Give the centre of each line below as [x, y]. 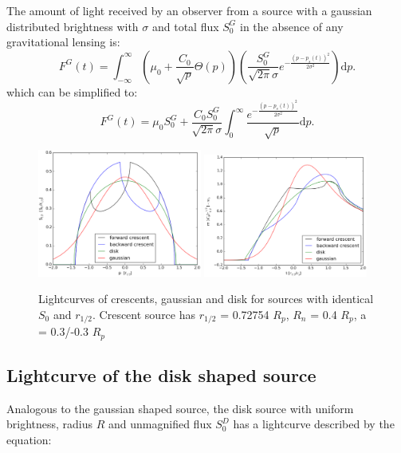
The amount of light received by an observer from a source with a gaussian [189, 10]
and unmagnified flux [160, 424]
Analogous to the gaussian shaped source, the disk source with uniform [180, 408]
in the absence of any [292, 26]
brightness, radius [50, 424]
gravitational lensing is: [63, 42]
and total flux [185, 26]
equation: [29, 440]
